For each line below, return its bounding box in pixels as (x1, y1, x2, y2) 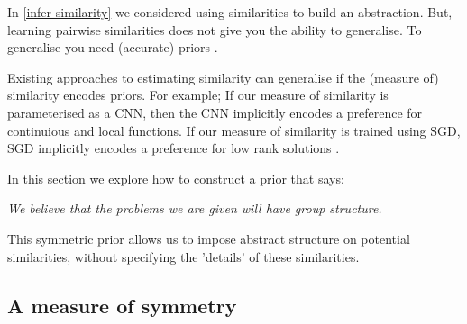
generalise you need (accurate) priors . (7, 38, 218, 57)
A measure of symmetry (7, 291, 237, 319)
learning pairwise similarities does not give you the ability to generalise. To (7, 20, 422, 39)
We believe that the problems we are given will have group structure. (7, 199, 382, 218)
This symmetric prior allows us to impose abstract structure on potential (7, 229, 410, 247)
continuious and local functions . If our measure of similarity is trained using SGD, (7, 121, 461, 139)
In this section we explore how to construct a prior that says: (7, 168, 344, 187)
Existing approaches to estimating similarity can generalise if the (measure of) (7, 67, 439, 86)
